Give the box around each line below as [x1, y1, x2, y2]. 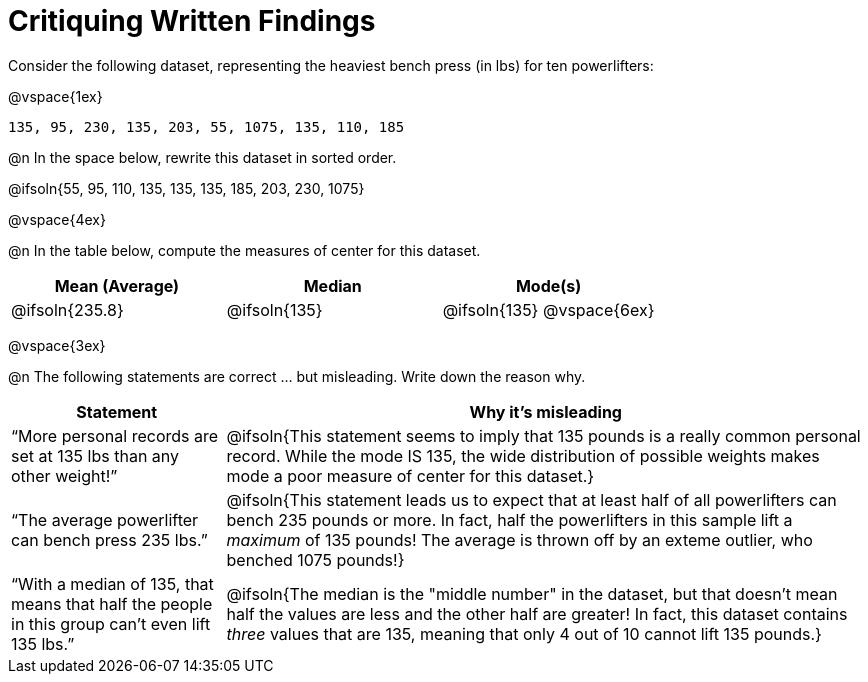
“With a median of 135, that [11, 573, 214, 594]
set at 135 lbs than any [11, 445, 180, 466]
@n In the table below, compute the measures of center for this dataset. [8, 241, 481, 259]
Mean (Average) [54, 275, 180, 296]
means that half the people [11, 593, 213, 614]
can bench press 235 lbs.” [11, 529, 208, 550]
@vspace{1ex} [8, 87, 103, 105]
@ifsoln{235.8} [11, 299, 124, 320]
